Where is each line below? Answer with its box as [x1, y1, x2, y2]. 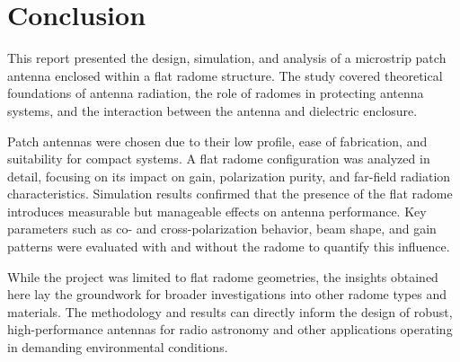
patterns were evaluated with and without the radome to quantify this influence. [7, 237, 450, 256]
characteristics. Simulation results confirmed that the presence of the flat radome [7, 184, 453, 203]
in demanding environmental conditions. [7, 338, 228, 357]
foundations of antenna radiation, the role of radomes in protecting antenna [7, 84, 424, 102]
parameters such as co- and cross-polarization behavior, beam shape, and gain [7, 219, 437, 238]
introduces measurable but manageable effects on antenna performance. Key [7, 201, 427, 220]
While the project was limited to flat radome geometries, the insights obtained [7, 267, 438, 286]
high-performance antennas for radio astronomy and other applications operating [7, 320, 453, 339]
